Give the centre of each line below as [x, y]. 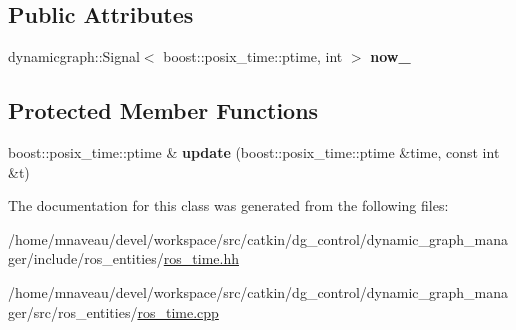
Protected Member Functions [163, 110]
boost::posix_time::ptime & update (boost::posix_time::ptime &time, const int [254, 152]
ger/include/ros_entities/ [86, 258]
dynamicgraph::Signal [74, 56]
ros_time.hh [201, 258]
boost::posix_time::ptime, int [253, 56]
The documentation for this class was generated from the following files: [228, 205]
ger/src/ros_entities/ [73, 311]
